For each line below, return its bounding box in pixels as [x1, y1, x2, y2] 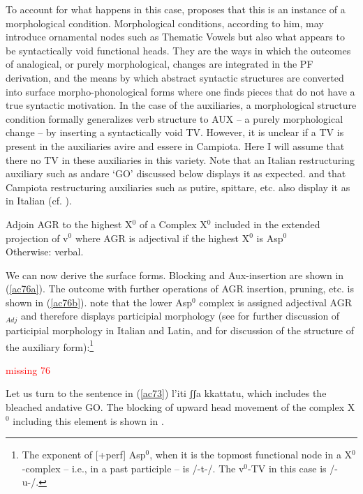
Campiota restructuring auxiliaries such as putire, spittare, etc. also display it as [6, 179, 350, 194]
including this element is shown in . [13, 413, 164, 428]
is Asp [256, 230, 283, 245]
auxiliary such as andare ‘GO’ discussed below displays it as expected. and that [6, 166, 346, 181]
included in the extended [214, 216, 320, 231]
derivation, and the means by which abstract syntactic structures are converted [6, 70, 344, 84]
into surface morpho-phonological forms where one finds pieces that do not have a [6, 84, 355, 98]
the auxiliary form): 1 [6, 337, 94, 354]
